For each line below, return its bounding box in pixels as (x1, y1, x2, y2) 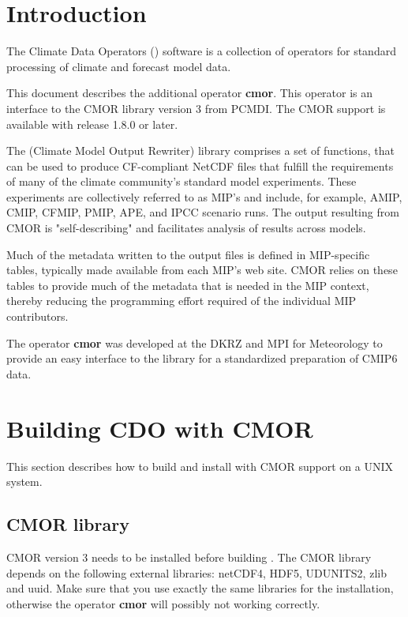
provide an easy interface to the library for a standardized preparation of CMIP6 (6, 350, 398, 367)
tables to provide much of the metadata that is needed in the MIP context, (6, 277, 369, 293)
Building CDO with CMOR (6, 412, 313, 444)
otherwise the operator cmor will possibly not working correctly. (6, 595, 320, 611)
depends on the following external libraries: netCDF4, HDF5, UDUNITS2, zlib (6, 564, 387, 581)
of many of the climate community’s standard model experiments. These (6, 173, 357, 190)
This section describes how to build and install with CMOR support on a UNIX (6, 457, 393, 474)
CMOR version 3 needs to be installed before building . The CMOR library (6, 548, 372, 565)
